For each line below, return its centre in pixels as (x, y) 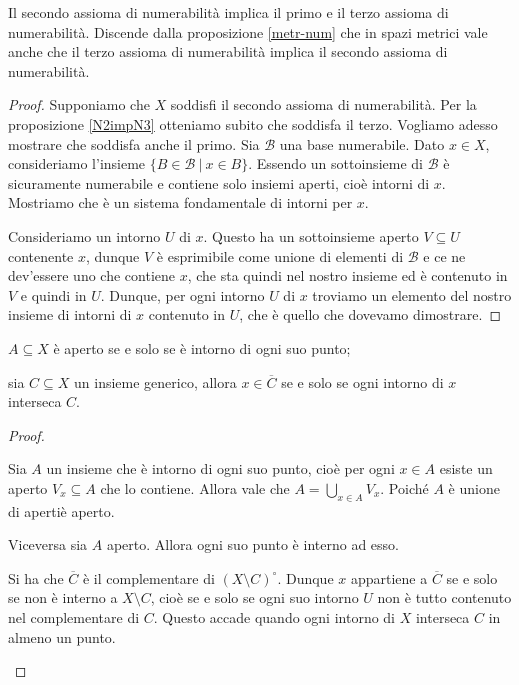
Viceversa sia (48, 544)
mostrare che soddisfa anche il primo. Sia (134, 143)
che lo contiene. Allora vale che (195, 487)
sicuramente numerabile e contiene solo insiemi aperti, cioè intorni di (219, 182)
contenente (41, 255)
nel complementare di (74, 617)
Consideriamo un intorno (84, 235)
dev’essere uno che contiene (91, 275)
